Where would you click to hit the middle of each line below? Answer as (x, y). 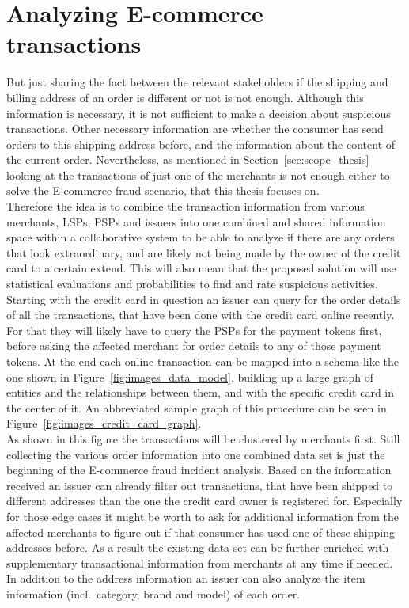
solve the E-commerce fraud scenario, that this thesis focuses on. (163, 190)
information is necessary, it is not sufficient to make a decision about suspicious (199, 113)
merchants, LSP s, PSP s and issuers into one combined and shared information (196, 221)
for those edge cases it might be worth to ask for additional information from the (203, 516)
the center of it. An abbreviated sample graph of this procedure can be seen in (197, 407)
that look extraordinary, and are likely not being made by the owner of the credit (204, 252)
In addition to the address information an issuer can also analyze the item (186, 578)
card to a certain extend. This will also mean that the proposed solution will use (201, 268)
